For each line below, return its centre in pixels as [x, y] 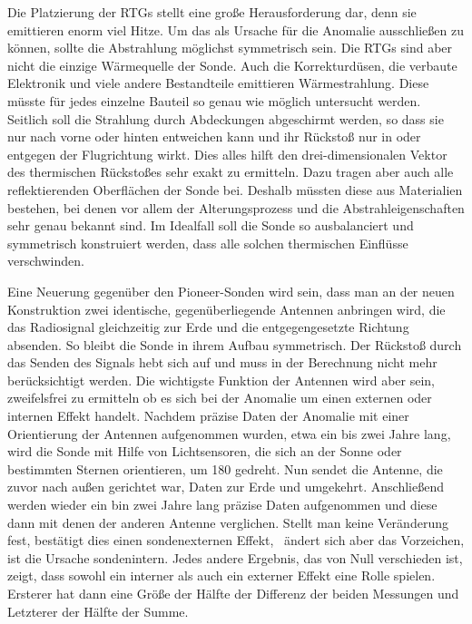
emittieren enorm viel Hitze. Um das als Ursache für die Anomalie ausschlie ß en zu [236, 29]
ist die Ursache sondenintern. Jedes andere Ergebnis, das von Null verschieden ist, [235, 557]
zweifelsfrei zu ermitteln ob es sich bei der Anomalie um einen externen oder [220, 398]
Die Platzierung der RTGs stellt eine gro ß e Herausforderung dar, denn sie [212, 12]
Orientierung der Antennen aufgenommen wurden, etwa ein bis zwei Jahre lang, [229, 433]
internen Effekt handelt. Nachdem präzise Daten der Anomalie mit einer [208, 416]
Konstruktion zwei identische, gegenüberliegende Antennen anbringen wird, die [226, 309]
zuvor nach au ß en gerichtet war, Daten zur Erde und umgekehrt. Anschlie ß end [226, 487]
